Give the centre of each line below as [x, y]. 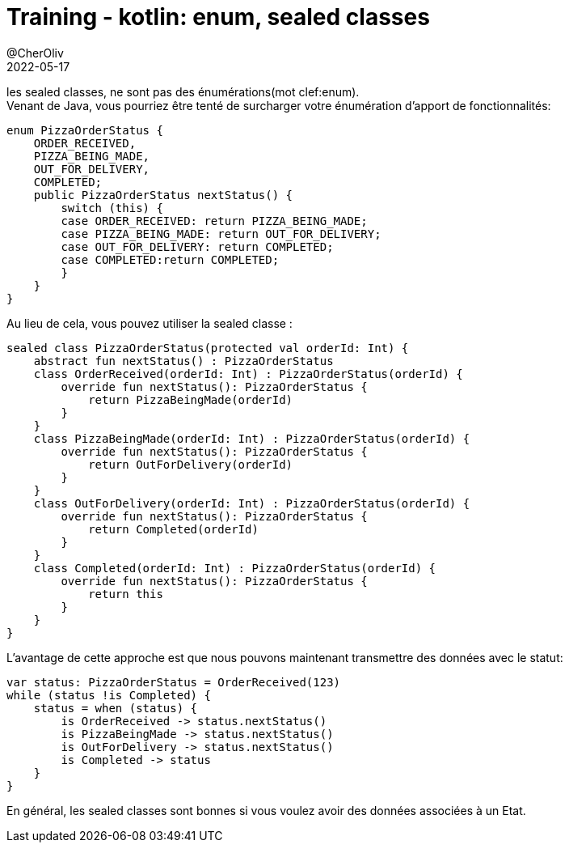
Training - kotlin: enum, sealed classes [218, 17]
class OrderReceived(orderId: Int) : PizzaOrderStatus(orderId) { [248, 374]
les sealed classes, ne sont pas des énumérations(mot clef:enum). [183, 91]
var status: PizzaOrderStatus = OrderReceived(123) [174, 682]
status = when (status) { [116, 708]
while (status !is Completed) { [109, 695]
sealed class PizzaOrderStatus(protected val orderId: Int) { [208, 348]
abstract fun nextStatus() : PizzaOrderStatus [183, 361]
